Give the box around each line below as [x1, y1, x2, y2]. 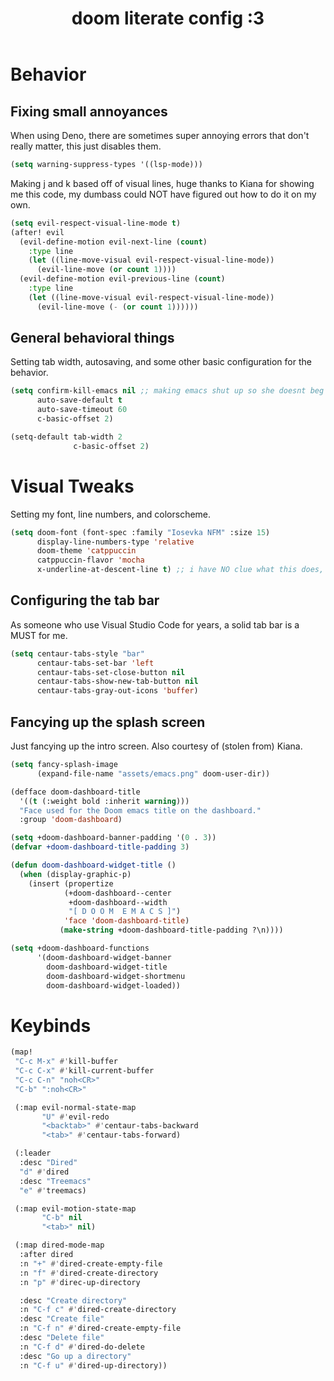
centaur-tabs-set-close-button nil [36, 667, 186, 677]
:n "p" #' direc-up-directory [19, 1277, 141, 1287]
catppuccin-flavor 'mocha [36, 555, 145, 566]
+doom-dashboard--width [68, 897, 168, 907]
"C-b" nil [41, 1213, 83, 1223]
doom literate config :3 [71, 7, 265, 30]
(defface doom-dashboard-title [10, 787, 141, 797]
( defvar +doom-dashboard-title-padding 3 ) [10, 842, 190, 852]
